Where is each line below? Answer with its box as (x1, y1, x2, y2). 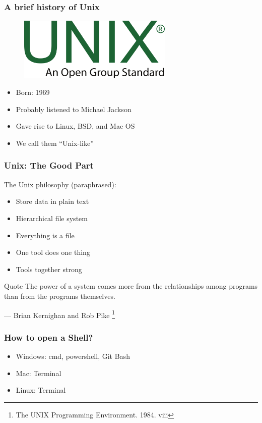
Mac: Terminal (16, 367, 61, 378)
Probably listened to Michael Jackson (16, 103, 132, 114)
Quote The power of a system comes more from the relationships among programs (4, 281, 258, 291)
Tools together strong (16, 263, 82, 274)
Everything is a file (16, 230, 75, 240)
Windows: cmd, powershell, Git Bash (16, 351, 130, 361)
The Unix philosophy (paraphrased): (4, 179, 116, 189)
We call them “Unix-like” (16, 137, 94, 148)
